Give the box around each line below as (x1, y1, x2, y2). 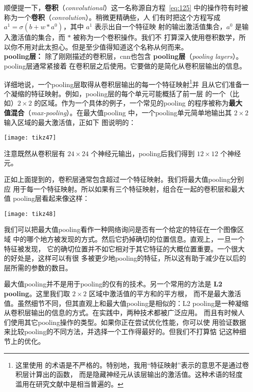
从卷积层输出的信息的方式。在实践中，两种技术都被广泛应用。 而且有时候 (4, 307, 238, 318)
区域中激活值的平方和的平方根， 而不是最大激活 (89, 288, 241, 299)
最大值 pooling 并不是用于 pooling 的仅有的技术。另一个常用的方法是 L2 (4, 279, 222, 289)
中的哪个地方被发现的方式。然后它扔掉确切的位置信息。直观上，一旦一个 (13, 234, 245, 244)
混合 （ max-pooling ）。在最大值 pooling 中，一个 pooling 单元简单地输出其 (10, 107, 232, 117)
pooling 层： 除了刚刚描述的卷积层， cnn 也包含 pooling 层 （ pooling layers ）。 (4, 51, 243, 61)
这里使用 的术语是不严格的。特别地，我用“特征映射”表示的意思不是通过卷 (15, 359, 249, 370)
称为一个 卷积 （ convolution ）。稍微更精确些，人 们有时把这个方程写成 (4, 12, 221, 22)
